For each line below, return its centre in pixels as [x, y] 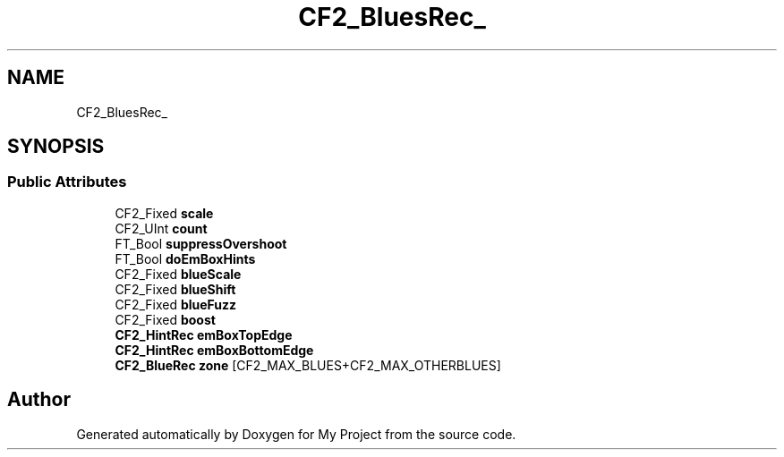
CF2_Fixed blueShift [175, 289]
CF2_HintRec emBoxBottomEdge [214, 350]
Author [39, 400]
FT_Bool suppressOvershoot [201, 243]
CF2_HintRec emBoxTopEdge [204, 334]
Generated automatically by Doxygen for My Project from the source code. [296, 434]
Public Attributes [67, 182]
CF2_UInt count [161, 228]
